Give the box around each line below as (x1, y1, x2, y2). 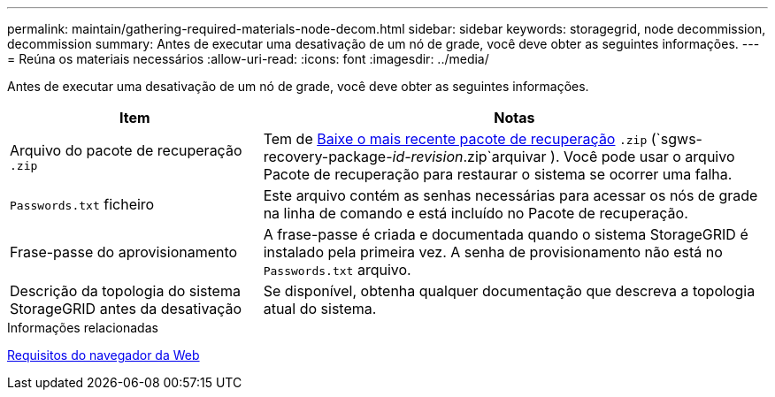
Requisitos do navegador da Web (7, 347, 200, 363)
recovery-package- (263, 148, 393, 165)
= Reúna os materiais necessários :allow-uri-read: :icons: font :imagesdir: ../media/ (7, 51, 489, 66)
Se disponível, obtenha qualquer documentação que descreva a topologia (263, 282, 756, 300)
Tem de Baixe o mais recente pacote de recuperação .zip (263, 130, 648, 148)
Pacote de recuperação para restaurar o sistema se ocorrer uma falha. (263, 165, 733, 183)
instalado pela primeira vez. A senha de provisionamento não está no (263, 243, 723, 261)
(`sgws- (650, 130, 702, 148)
